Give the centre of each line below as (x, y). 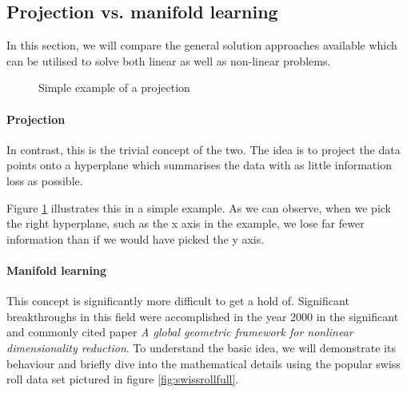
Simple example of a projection (114, 87)
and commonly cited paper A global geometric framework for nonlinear (180, 332)
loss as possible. (45, 180)
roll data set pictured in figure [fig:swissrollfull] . (123, 379)
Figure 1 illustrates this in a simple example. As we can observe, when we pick (199, 207)
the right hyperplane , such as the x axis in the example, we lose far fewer (186, 223)
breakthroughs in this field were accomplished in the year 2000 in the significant (203, 316)
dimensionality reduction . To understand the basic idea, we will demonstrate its (201, 347)
